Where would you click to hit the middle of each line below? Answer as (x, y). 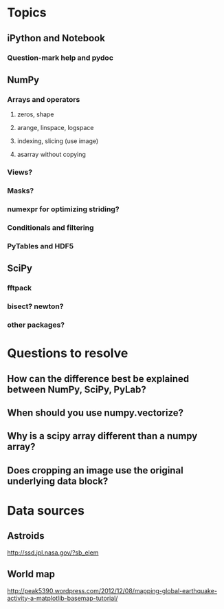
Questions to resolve (68, 353)
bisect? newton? (35, 306)
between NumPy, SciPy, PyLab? (77, 389)
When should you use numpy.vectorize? (96, 413)
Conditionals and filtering (51, 227)
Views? (20, 172)
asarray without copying (51, 154)
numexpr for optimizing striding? (63, 209)
